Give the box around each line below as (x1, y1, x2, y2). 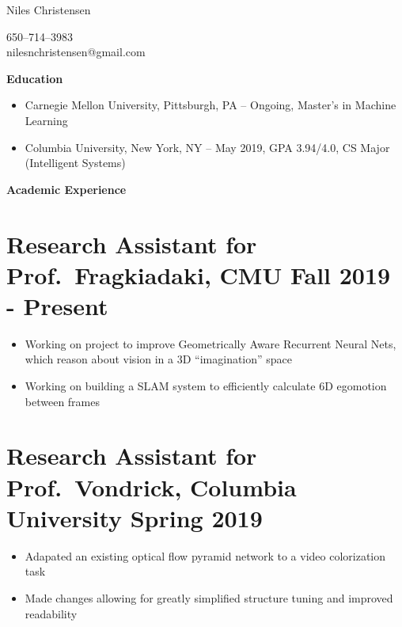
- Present (6, 289, 108, 321)
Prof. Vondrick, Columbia (6, 470, 297, 503)
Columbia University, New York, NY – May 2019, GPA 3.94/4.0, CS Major (25, 139, 390, 155)
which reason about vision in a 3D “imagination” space (25, 351, 293, 367)
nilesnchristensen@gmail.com (6, 44, 146, 60)
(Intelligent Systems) (25, 154, 126, 171)
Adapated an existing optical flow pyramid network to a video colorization (25, 547, 386, 564)
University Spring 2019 (6, 501, 263, 534)
